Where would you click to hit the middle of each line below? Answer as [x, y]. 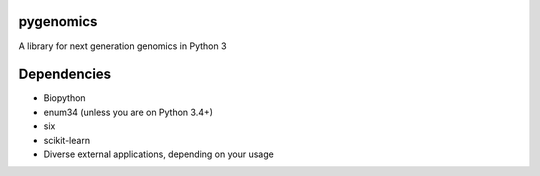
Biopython [64, 98]
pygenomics [58, 21]
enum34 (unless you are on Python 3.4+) [128, 112]
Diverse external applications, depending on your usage [158, 154]
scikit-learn [66, 140]
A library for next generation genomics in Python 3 [122, 46]
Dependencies [65, 74]
